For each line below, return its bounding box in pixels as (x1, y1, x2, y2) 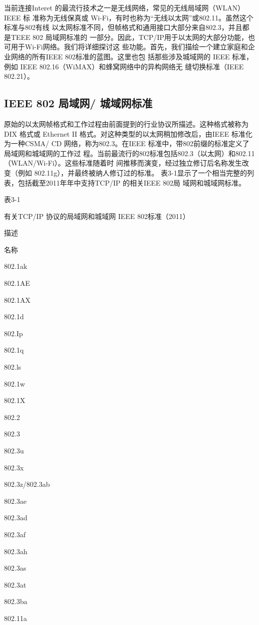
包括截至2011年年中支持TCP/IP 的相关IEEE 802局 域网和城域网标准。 (17, 177, 246, 188)
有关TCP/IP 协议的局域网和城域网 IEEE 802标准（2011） (4, 210, 190, 221)
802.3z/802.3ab (4, 479, 50, 489)
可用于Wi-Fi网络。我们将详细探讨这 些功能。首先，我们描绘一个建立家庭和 (4, 41, 248, 52)
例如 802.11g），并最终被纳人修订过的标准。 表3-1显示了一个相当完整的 (17, 167, 247, 178)
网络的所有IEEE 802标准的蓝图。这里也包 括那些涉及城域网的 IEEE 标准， (10, 51, 253, 61)
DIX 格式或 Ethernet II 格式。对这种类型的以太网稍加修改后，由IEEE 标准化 (4, 128, 253, 139)
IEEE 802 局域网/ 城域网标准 (4, 95, 153, 111)
